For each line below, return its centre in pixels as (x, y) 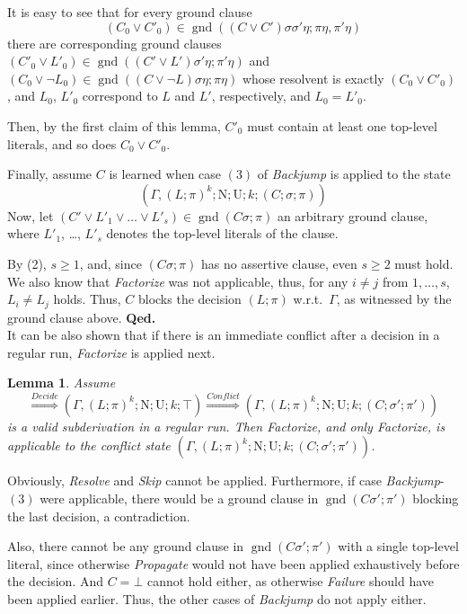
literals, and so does (62, 143)
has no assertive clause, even (279, 263)
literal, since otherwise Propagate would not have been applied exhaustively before (233, 563)
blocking (436, 498)
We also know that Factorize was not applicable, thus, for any (178, 281)
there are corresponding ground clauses (115, 43)
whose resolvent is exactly (313, 78)
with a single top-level (398, 546)
